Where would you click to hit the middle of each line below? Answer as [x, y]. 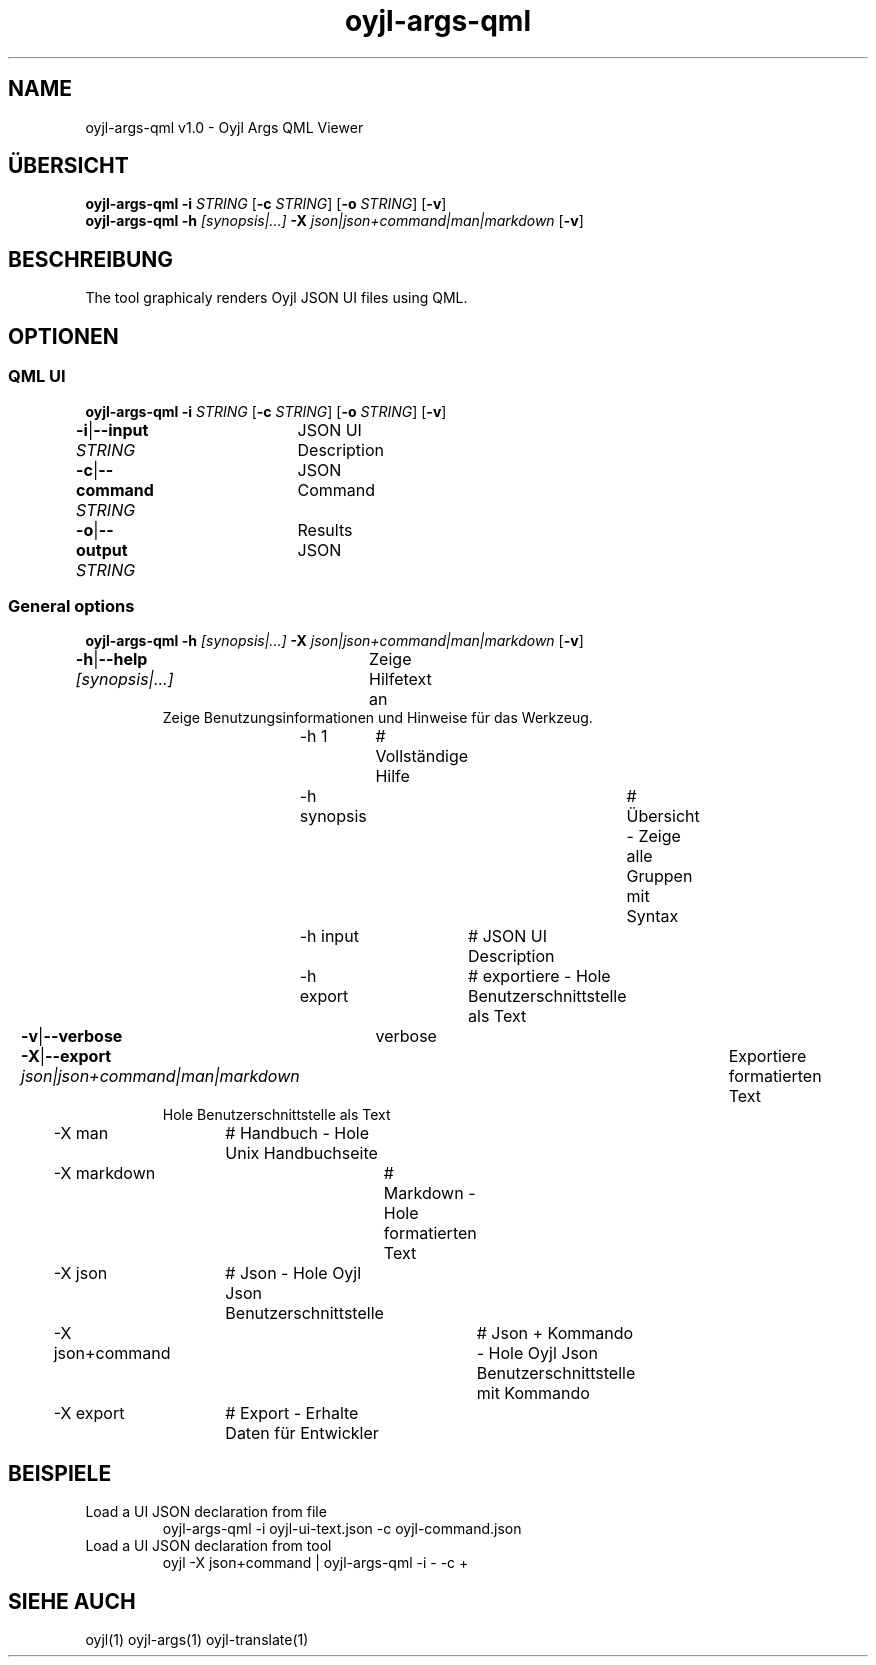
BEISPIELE [60, 1473]
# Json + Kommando [555, 1333]
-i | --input [112, 429]
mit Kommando [533, 1393]
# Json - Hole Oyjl [293, 1273]
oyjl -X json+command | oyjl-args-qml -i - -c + [315, 1563]
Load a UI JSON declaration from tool [208, 1546]
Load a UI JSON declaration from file [206, 1512]
